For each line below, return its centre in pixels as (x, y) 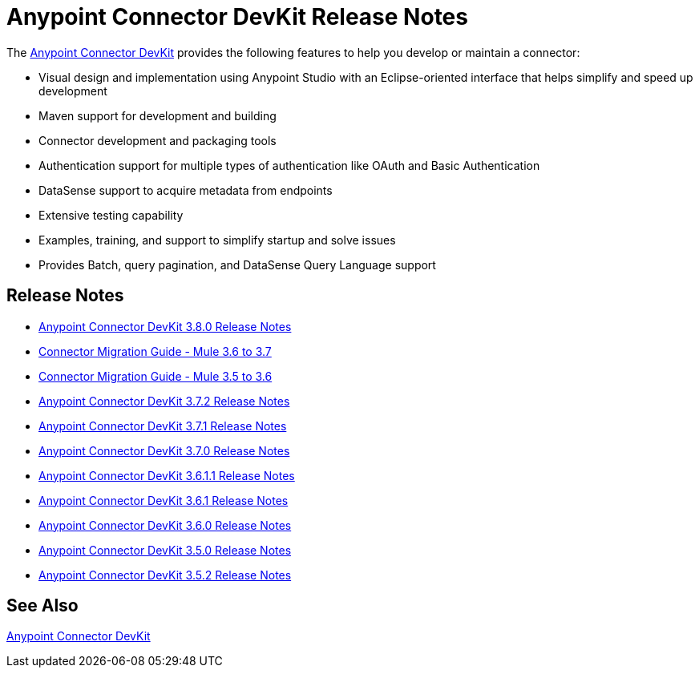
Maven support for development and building (158, 115)
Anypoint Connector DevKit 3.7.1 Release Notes (163, 426)
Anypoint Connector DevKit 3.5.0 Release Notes (165, 550)
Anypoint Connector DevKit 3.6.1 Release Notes (164, 500)
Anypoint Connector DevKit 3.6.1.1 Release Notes (167, 475)
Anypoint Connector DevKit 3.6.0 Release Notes (165, 525)
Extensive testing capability (111, 215)
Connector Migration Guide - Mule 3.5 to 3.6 (156, 376)
